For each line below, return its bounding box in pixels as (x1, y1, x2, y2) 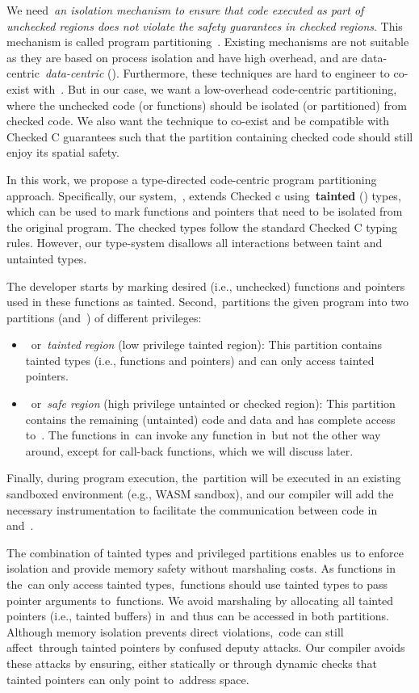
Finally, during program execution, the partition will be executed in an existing (6, 469, 401, 486)
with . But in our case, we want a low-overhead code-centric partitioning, (33, 80, 397, 97)
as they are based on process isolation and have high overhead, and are (6, 48, 358, 65)
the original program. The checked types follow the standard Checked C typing (6, 218, 398, 235)
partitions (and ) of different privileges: (6, 309, 202, 325)
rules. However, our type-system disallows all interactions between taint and (6, 234, 383, 251)
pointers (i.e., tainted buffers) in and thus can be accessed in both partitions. (6, 607, 389, 624)
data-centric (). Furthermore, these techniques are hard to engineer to (44, 65, 390, 82)
